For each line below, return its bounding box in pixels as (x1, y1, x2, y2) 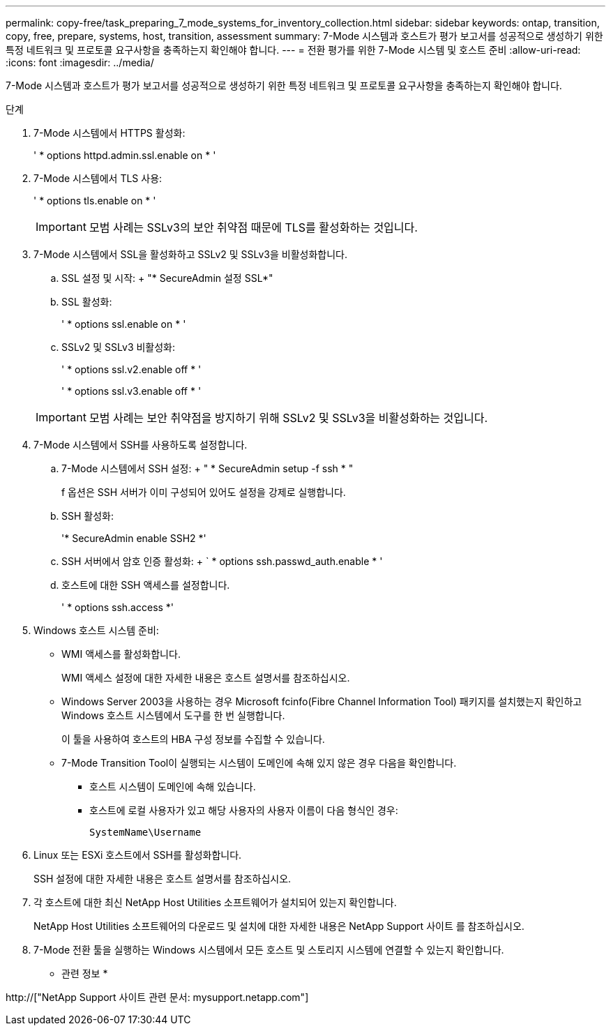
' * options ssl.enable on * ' (61, 318, 186, 330)
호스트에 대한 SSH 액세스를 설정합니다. (61, 579, 230, 591)
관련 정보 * (61, 968, 108, 979)
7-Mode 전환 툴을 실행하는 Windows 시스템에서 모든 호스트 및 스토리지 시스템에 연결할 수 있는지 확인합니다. (33, 944, 504, 956)
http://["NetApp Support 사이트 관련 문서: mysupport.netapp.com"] (6, 991, 309, 1003)
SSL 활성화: (61, 296, 112, 308)
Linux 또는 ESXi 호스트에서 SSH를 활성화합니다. (33, 849, 242, 861)
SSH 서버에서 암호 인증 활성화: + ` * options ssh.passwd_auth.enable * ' (61, 555, 383, 567)
